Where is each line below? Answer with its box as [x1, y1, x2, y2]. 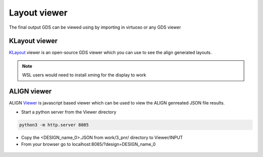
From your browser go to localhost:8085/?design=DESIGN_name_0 [21, 141, 156, 147]
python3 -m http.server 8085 [19, 122, 89, 127]
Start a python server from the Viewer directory [21, 109, 116, 115]
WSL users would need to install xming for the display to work [22, 72, 146, 78]
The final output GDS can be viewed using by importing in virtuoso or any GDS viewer [9, 24, 181, 30]
